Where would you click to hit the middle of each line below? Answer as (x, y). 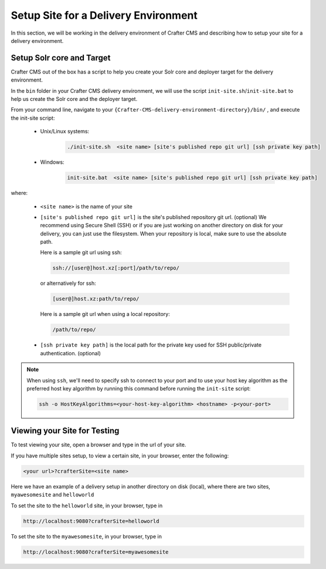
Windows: (52, 162)
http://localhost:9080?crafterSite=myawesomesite (96, 552)
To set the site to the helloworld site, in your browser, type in (87, 506)
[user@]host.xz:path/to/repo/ (96, 299)
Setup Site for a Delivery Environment (104, 15)
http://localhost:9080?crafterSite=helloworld (91, 521)
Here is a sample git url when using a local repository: (105, 314)
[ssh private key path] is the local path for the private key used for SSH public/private (151, 345)
